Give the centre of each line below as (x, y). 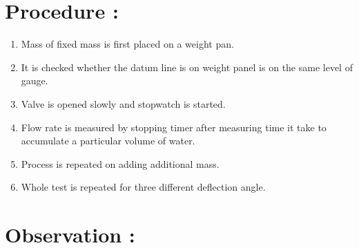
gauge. (35, 80)
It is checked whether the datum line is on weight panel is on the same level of (187, 67)
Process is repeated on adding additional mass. (120, 163)
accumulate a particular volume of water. (108, 141)
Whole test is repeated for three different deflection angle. (143, 187)
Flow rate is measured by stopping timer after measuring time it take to (174, 127)
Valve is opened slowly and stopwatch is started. (123, 103)
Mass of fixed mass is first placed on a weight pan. (127, 44)
